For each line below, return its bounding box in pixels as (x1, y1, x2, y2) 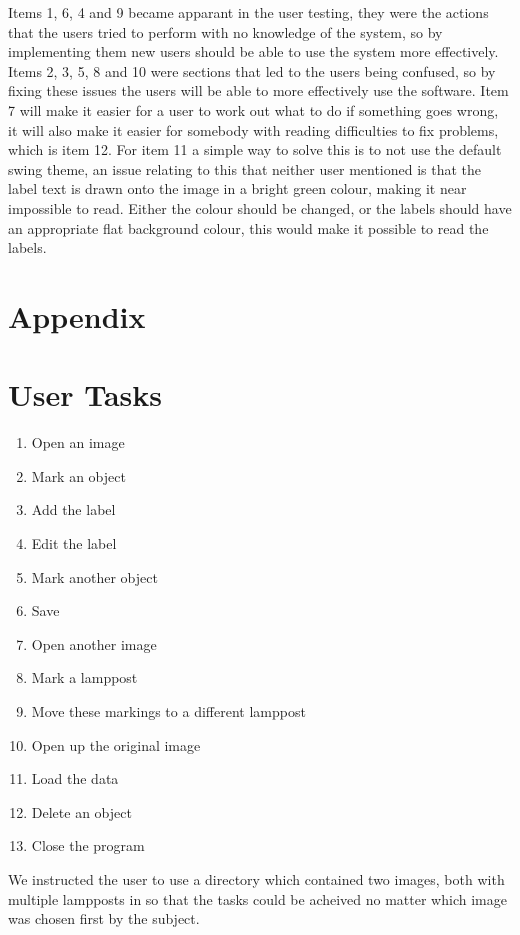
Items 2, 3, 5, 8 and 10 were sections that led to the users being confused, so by (8, 60, 496, 81)
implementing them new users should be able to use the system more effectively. (8, 41, 499, 62)
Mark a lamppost (31, 667, 138, 688)
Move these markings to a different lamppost (31, 700, 306, 721)
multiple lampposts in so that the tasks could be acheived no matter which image (8, 888, 507, 909)
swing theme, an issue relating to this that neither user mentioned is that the (8, 158, 482, 179)
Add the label (31, 499, 116, 520)
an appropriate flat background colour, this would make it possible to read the (8, 217, 489, 238)
